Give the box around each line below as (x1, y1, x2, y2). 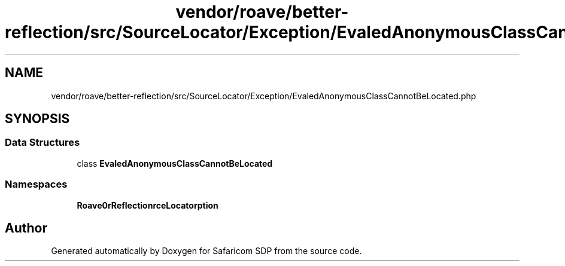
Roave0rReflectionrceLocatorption (77, 200, 218, 210)
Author (5, 220, 47, 236)
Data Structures (5, 136, 80, 149)
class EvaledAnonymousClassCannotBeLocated (77, 158, 273, 169)
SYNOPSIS (5, 111, 70, 127)
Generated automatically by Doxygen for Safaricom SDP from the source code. (51, 246, 362, 256)
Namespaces (5, 178, 68, 191)
